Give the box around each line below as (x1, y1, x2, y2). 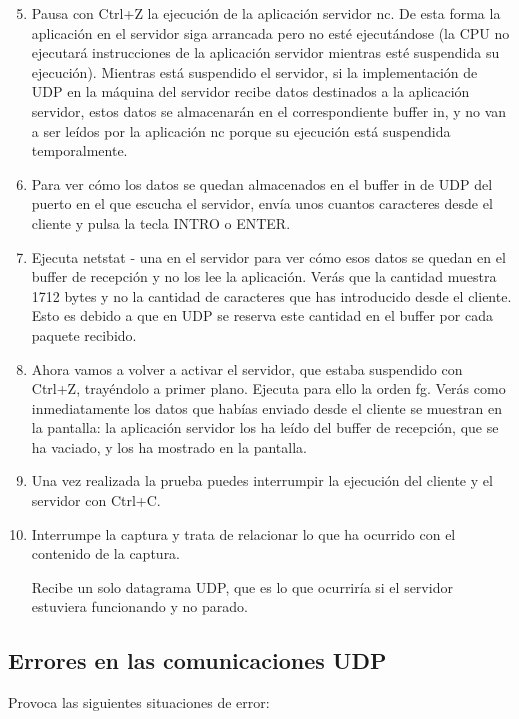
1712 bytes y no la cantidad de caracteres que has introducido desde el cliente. (31, 285, 512, 306)
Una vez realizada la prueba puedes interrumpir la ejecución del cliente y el (31, 470, 493, 491)
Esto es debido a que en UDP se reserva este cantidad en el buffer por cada (31, 305, 493, 326)
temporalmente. (31, 140, 128, 161)
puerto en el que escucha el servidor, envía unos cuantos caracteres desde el (31, 193, 493, 214)
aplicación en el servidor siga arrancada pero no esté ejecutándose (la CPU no (31, 22, 510, 43)
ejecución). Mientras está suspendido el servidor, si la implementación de (31, 61, 478, 82)
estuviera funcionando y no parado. (31, 596, 248, 617)
